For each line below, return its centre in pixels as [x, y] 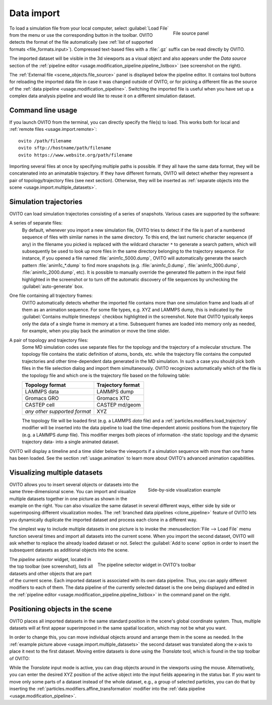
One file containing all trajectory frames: [51, 296]
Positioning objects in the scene [61, 609]
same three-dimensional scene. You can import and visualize [73, 492]
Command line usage [43, 110]
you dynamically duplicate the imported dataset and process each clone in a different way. [103, 520]
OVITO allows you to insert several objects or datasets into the [74, 484]
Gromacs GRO [42, 398]
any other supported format [58, 411]
